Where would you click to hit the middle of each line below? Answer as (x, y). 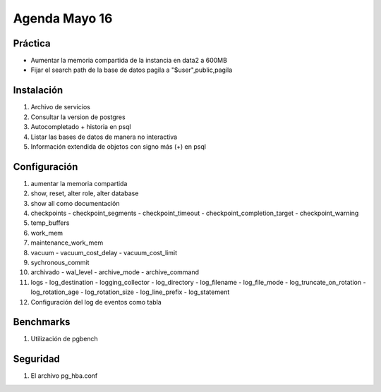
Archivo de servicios (61, 107)
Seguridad (36, 359)
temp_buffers (50, 223)
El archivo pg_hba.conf (64, 376)
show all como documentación (75, 203)
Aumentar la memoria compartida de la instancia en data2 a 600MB (129, 61)
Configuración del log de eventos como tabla (96, 302)
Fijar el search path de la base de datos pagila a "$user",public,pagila (132, 70)
